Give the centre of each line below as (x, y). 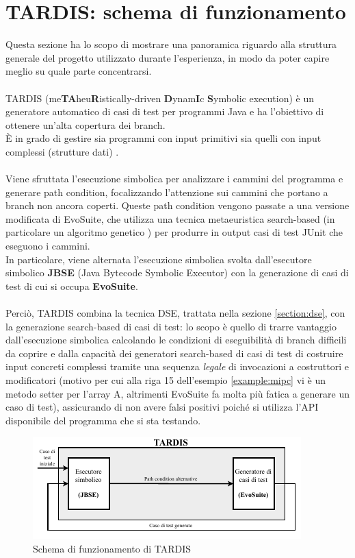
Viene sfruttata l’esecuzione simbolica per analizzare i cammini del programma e (174, 179)
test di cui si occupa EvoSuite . (72, 286)
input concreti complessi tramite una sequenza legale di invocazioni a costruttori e (177, 366)
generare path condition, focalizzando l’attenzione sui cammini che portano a (167, 192)
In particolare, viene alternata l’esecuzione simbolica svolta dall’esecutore (159, 259)
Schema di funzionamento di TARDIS (112, 548)
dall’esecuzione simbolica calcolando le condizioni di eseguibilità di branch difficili (176, 340)
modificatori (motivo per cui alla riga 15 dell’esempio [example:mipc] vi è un (166, 379)
